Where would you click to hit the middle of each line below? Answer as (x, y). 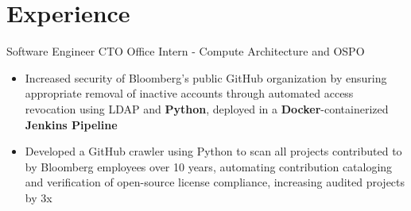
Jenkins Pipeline (71, 124)
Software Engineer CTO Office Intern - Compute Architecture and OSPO (186, 51)
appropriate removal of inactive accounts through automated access (189, 93)
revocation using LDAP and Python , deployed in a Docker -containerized (207, 108)
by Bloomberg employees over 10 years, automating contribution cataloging (209, 166)
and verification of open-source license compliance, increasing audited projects (215, 182)
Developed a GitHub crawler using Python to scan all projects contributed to (213, 151)
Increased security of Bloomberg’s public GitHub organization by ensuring (206, 77)
